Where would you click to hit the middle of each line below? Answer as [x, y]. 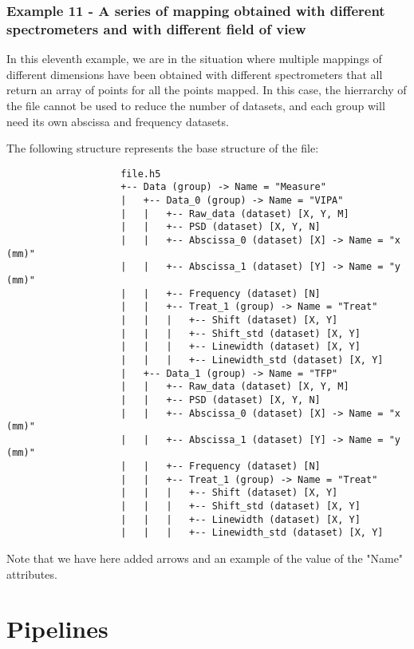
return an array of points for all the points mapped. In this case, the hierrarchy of [207, 90]
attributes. [32, 574]
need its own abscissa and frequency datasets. [118, 121]
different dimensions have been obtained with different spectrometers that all [195, 74]
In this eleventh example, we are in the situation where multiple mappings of [194, 59]
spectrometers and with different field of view [156, 28]
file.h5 [141, 174]
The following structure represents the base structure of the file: [163, 148]
